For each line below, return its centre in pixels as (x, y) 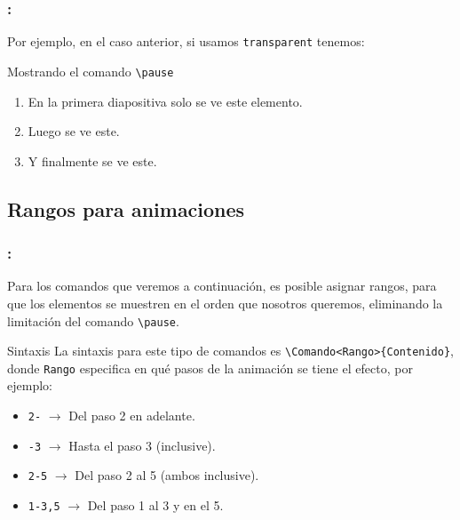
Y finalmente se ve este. (92, 160)
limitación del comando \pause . (93, 320)
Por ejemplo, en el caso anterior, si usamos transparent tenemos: (186, 41)
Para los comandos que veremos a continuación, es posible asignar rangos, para (222, 286)
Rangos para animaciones (126, 208)
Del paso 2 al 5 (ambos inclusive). (167, 475)
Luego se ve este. (74, 131)
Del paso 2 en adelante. (132, 416)
